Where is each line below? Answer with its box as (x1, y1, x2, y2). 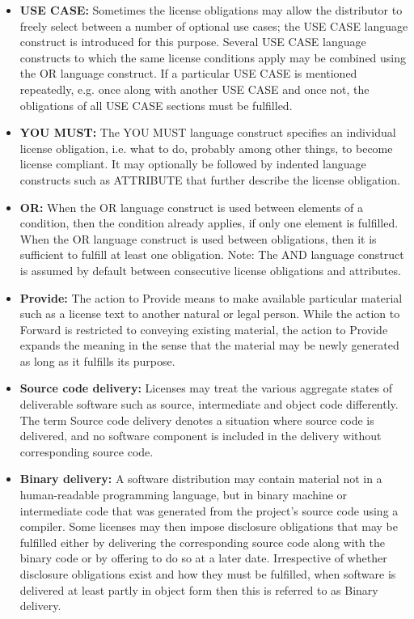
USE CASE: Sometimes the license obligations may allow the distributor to (19, 2, 403, 18)
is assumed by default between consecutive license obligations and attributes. (19, 261, 401, 278)
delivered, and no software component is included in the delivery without (19, 427, 382, 444)
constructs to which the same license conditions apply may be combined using (19, 49, 407, 66)
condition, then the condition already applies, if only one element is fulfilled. (19, 214, 399, 231)
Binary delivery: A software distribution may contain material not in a (19, 470, 382, 487)
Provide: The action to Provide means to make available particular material (19, 289, 403, 306)
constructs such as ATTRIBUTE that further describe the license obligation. (19, 171, 400, 188)
